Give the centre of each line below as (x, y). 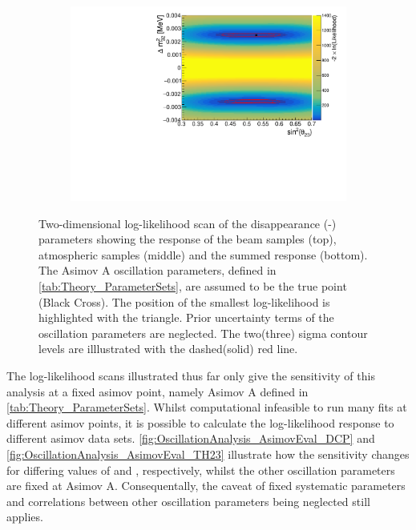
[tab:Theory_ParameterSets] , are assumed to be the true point (193, 286)
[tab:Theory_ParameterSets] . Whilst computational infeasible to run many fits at (207, 407)
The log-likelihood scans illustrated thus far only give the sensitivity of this (191, 376)
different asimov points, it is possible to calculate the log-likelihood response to (200, 422)
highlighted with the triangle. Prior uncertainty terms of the (186, 317)
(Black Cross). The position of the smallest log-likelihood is (184, 301)
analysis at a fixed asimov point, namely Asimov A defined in (158, 391)
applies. (25, 517)
